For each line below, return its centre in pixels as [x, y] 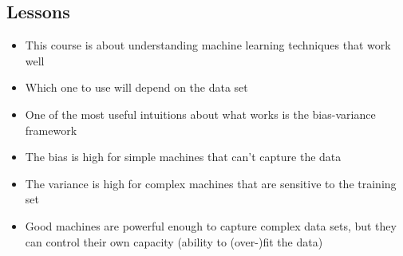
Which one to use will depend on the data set [136, 87]
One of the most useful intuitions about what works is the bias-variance [200, 114]
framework [51, 130]
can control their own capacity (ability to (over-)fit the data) [174, 241]
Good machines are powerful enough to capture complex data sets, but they [211, 225]
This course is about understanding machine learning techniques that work [208, 45]
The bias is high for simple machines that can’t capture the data [183, 157]
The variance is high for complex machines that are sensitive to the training [211, 183]
